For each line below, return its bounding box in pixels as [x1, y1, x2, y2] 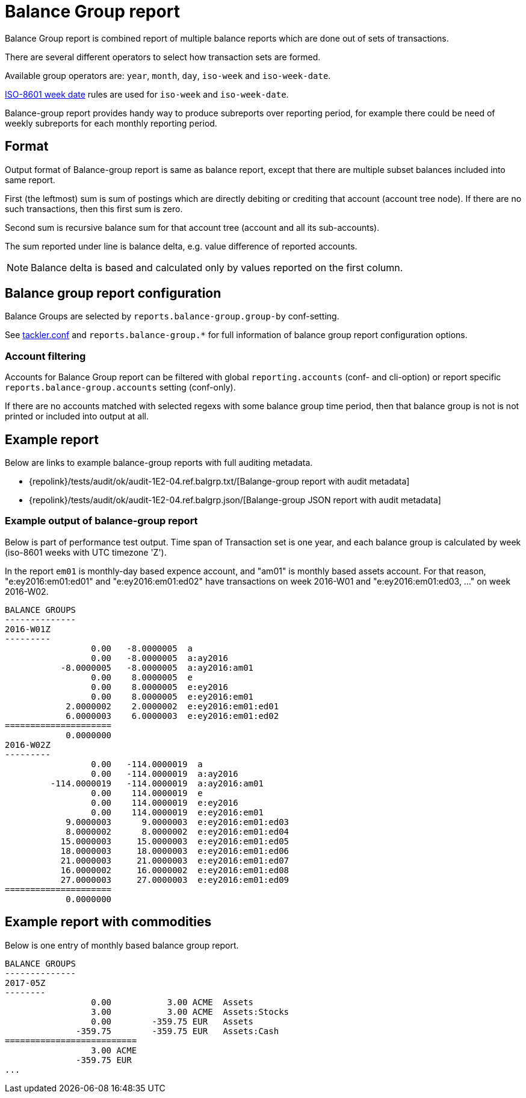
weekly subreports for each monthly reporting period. [5, 118, 217, 128]
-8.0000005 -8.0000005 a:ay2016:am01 [60, 662, 254, 673]
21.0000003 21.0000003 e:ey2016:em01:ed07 [60, 855, 289, 865]
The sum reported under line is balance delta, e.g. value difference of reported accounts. [5, 240, 357, 251]
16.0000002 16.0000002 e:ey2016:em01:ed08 [60, 865, 289, 875]
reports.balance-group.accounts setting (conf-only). [5, 382, 236, 393]
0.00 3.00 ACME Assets [91, 997, 254, 1007]
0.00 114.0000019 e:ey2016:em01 [91, 807, 264, 817]
